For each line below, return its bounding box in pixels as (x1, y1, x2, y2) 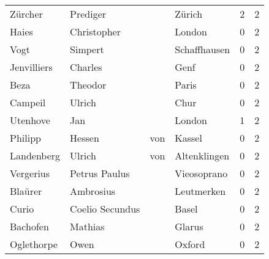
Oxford (175, 237, 205, 251)
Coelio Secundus (70, 202, 140, 216)
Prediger (70, 7, 107, 21)
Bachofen (10, 219, 49, 233)
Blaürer (10, 184, 42, 198)
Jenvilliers (10, 60, 53, 74)
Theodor (70, 78, 107, 92)
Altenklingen (175, 148, 230, 162)
